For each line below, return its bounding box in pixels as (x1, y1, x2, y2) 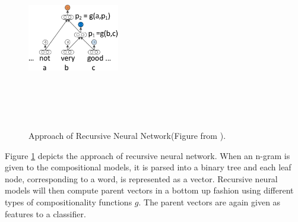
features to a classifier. (5, 207, 86, 220)
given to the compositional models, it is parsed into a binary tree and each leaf (5, 161, 291, 173)
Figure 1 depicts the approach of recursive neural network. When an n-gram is (5, 149, 290, 161)
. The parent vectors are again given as (138, 195, 281, 208)
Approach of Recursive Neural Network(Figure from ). (28, 129, 226, 141)
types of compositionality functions (5, 195, 132, 208)
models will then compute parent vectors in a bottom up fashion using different (5, 184, 294, 196)
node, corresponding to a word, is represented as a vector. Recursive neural (5, 172, 278, 185)
